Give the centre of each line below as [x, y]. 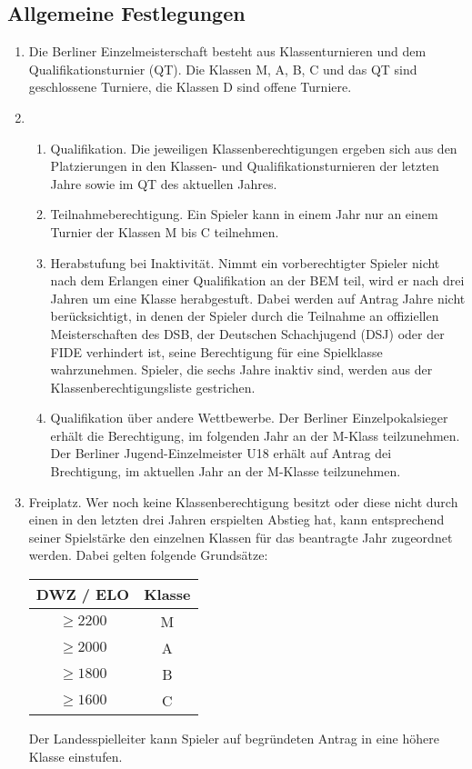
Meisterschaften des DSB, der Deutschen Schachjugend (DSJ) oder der [247, 333]
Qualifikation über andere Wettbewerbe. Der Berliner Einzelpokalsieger [249, 418]
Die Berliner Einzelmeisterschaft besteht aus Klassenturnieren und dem [227, 51]
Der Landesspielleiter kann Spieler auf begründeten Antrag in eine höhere [234, 739]
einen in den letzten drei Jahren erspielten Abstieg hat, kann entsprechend [236, 519]
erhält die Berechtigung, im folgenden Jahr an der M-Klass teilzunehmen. [255, 435]
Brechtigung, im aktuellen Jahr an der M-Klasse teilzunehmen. [226, 471]
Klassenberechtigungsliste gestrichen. [153, 387]
